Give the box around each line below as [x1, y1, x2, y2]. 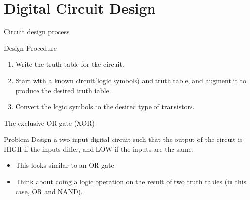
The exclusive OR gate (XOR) [4, 118, 95, 128]
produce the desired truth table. [15, 85, 111, 95]
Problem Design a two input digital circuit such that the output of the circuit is [4, 134, 243, 144]
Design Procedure [4, 42, 57, 53]
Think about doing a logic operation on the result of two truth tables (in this [15, 177, 247, 187]
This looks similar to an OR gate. [15, 160, 116, 170]
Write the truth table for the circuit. [15, 59, 124, 69]
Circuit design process [4, 26, 70, 37]
